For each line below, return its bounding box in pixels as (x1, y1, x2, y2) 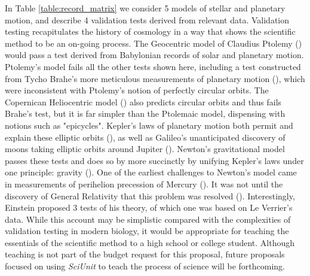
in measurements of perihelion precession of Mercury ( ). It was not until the (5, 177, 283, 190)
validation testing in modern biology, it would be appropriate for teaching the (5, 225, 289, 237)
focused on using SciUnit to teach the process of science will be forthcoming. (5, 260, 285, 272)
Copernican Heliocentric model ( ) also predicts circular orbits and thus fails (5, 95, 282, 108)
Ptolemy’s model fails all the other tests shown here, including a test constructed (5, 60, 301, 72)
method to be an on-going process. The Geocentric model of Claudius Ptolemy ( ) (5, 37, 302, 49)
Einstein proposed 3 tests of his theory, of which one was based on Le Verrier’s (5, 201, 293, 214)
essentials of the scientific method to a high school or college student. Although (5, 236, 295, 248)
